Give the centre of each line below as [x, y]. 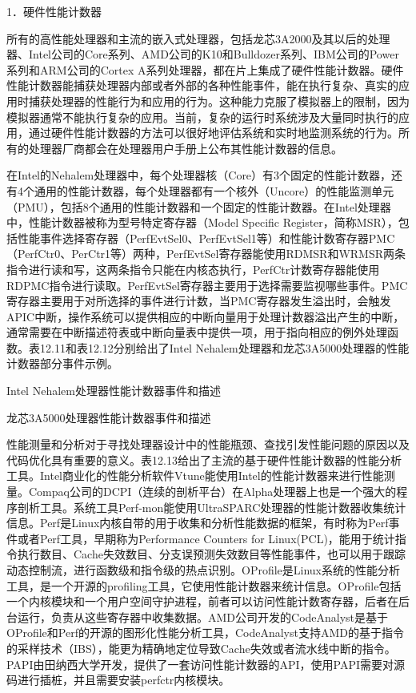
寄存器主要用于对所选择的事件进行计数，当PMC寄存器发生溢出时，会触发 [199, 301]
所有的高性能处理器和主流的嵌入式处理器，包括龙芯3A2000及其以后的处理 [198, 38]
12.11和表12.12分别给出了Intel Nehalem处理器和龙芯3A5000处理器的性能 [224, 347]
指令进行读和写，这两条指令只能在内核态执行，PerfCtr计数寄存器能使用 [193, 269]
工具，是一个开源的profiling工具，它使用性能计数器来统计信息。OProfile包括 [204, 585]
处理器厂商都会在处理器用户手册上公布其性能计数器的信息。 [185, 148]
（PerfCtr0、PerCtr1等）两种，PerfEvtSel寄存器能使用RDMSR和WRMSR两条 [206, 254]
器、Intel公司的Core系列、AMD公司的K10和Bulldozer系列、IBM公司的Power [203, 54]
